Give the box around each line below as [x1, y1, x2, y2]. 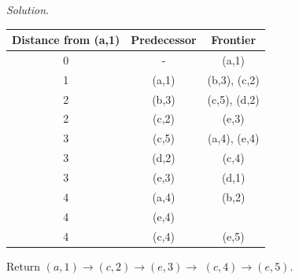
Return [6, 257, 41, 274]
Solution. [6, 2, 50, 17]
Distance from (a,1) [12, 31, 120, 48]
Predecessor [131, 31, 197, 48]
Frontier [211, 31, 257, 48]
